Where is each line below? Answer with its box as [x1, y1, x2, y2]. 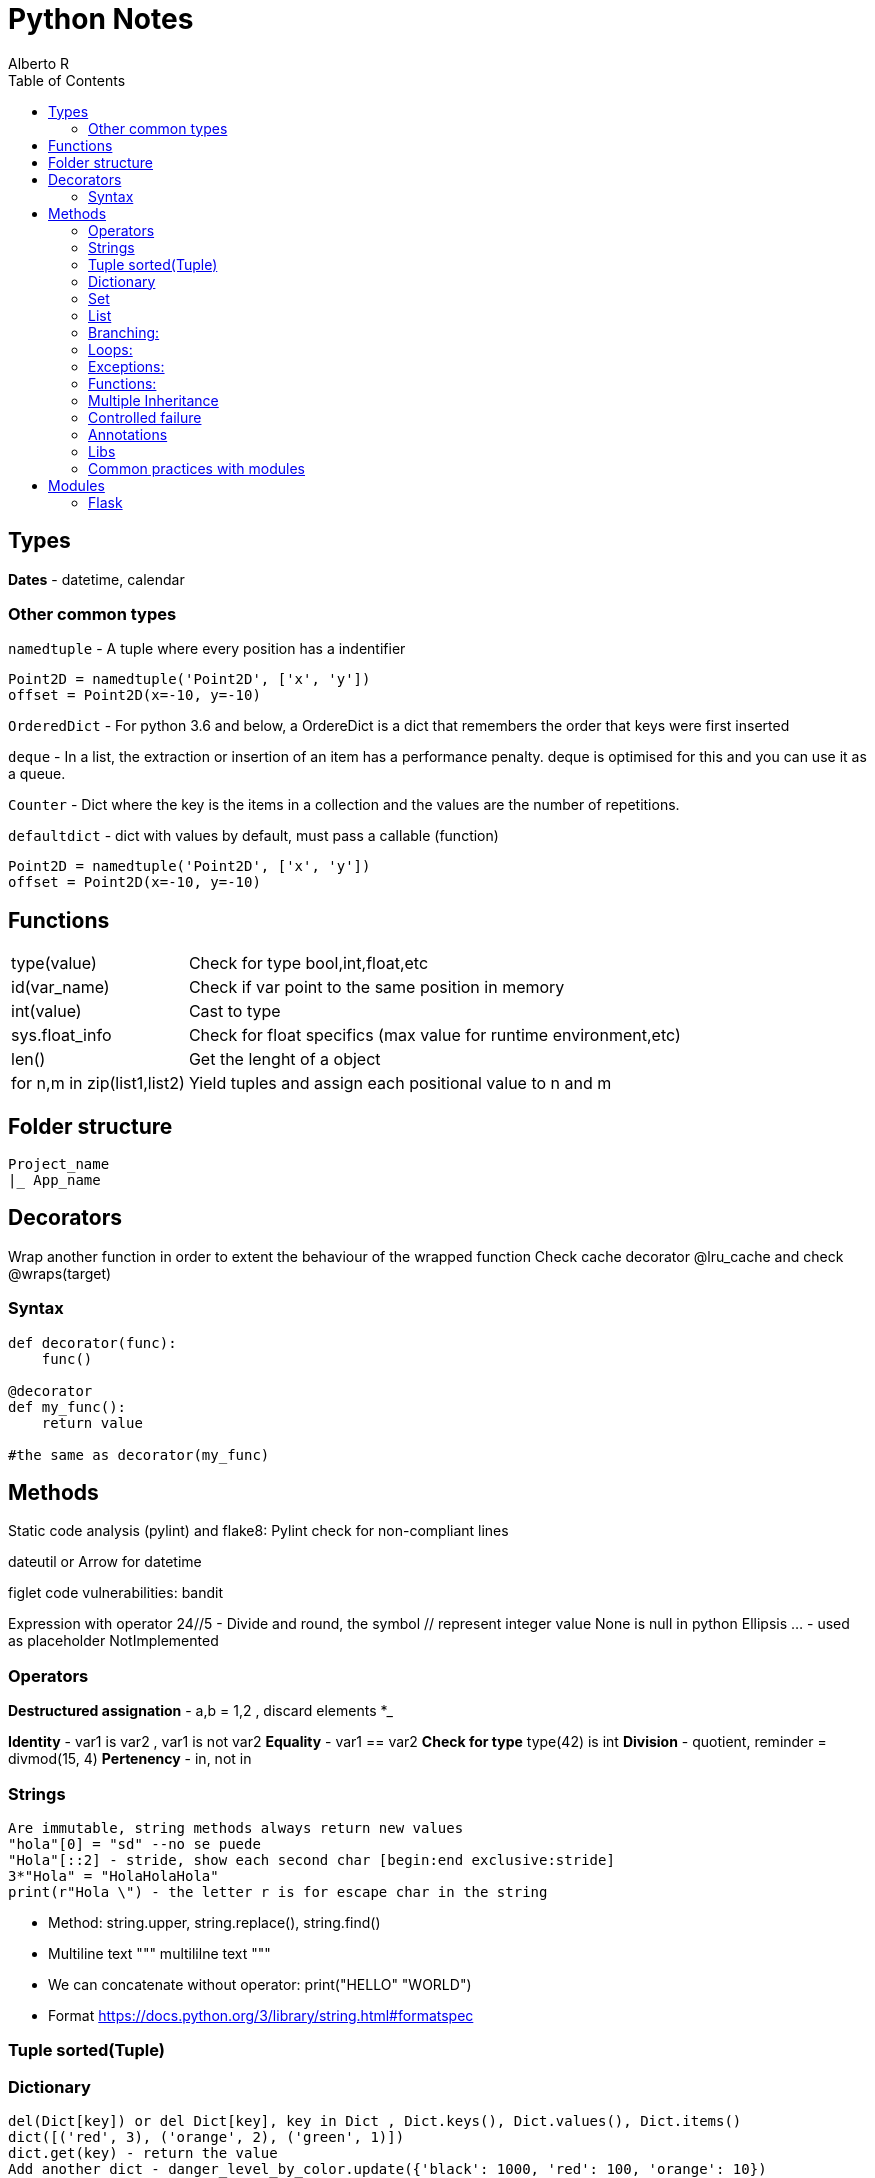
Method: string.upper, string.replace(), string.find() [48, 1913, 381, 1931]
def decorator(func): [8, 1334, 177, 1351]
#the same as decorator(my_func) [8, 1446, 270, 1463]
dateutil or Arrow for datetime [8, 1553, 202, 1571]
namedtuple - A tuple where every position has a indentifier [8, 640, 406, 658]
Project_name [8, 1156, 110, 1173]
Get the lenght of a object [188, 1049, 381, 1070]
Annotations [88, 425, 168, 443]
